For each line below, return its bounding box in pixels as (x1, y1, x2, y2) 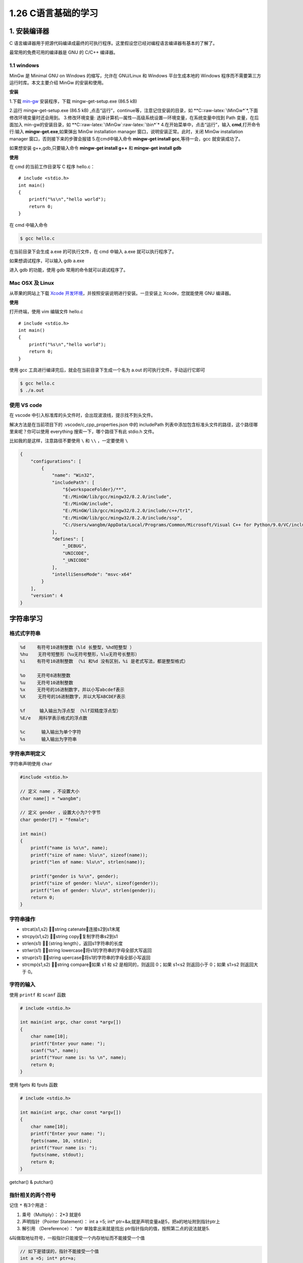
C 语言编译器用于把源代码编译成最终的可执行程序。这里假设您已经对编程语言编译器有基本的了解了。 (9, 40, 218, 46)
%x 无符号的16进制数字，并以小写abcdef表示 (20, 687, 125, 692)
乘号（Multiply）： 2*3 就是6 (22, 1211, 81, 1218)
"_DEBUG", (62, 543, 87, 549)
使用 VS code (9, 402, 42, 409)
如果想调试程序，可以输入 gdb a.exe (9, 258, 84, 264)
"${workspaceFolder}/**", (62, 487, 127, 493)
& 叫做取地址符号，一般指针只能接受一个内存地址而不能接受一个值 (9, 1235, 145, 1241)
